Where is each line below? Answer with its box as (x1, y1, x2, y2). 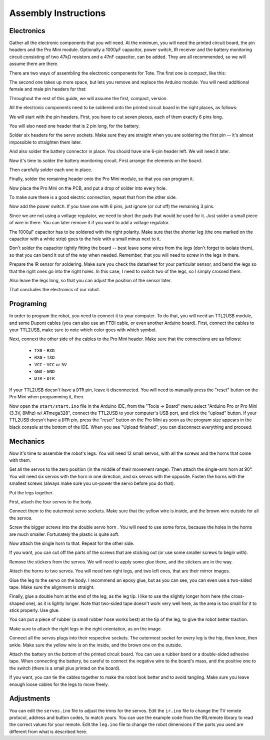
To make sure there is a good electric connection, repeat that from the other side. (9, 194, 177, 200)
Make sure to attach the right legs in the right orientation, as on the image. (9, 625, 162, 631)
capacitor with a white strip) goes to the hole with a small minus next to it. (9, 236, 161, 242)
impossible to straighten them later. (9, 139, 82, 145)
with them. (9, 457, 31, 463)
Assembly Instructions (9, 8, 106, 19)
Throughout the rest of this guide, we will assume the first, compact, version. (9, 95, 168, 101)
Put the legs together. (9, 489, 54, 495)
